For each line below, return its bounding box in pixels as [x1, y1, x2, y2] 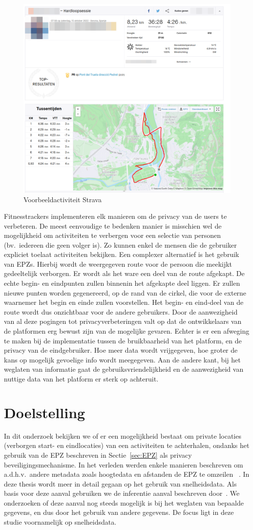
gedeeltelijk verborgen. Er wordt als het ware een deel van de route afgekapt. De [4, 268, 245, 278]
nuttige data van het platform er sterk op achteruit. [4, 374, 159, 384]
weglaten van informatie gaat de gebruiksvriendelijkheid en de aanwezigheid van [4, 364, 244, 374]
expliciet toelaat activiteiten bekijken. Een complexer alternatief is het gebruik [4, 249, 239, 259]
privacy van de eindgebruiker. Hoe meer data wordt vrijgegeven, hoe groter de [4, 345, 238, 355]
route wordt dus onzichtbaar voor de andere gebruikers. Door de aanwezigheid [4, 306, 238, 317]
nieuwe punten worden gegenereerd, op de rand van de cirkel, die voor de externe [4, 287, 247, 297]
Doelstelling [4, 402, 85, 422]
